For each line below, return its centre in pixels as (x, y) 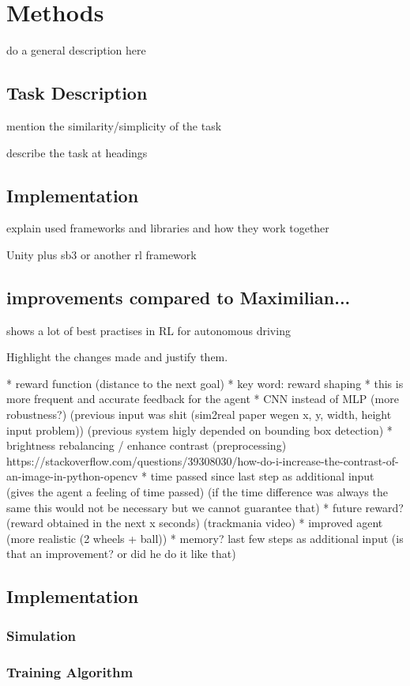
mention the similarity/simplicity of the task (114, 125)
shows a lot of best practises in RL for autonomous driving (149, 330)
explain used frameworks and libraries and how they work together (168, 228)
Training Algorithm (70, 671)
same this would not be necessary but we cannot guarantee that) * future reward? (205, 507)
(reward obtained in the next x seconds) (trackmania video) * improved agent (195, 523)
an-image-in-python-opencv (72, 476)
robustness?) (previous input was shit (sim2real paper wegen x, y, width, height (199, 415)
